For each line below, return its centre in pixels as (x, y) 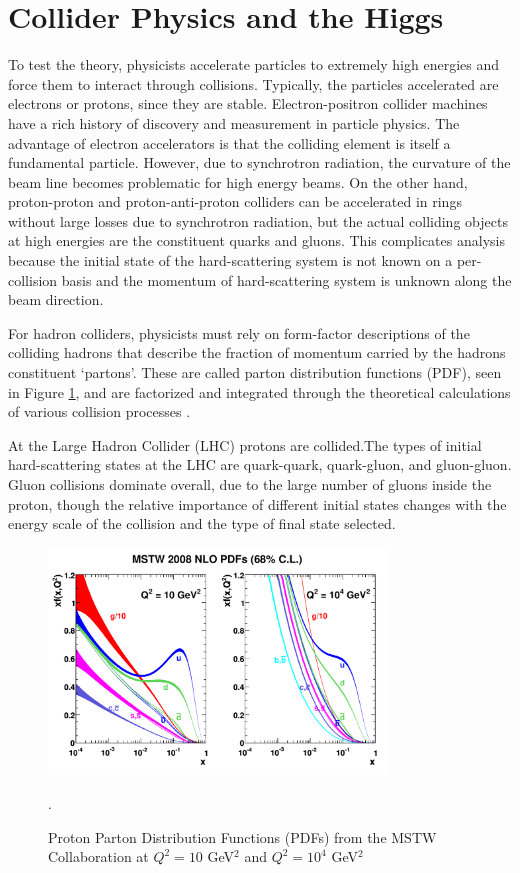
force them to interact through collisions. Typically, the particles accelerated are (253, 83)
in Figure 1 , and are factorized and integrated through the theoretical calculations (259, 391)
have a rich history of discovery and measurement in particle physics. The (234, 122)
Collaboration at (98, 856)
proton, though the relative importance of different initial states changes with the (257, 503)
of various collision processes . (99, 411)
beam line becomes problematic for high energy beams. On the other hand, (238, 181)
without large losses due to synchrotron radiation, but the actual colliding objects (258, 220)
